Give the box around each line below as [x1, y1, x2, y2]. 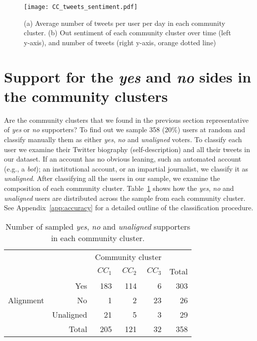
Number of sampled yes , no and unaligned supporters [5, 220, 191, 232]
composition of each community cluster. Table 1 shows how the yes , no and [4, 182, 234, 193]
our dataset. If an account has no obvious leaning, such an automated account [4, 154, 242, 164]
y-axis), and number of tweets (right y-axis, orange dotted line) [24, 37, 216, 47]
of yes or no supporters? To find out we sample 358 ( [4, 124, 165, 135]
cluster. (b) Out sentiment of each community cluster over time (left [24, 27, 231, 38]
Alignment [8, 294, 44, 306]
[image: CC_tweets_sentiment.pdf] [24, 3, 138, 10]
